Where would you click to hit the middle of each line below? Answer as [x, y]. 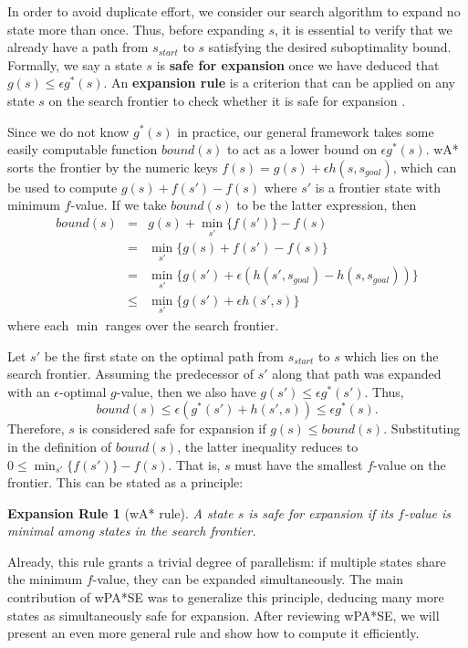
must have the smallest [299, 464]
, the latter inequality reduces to [268, 446]
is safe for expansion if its [321, 512]
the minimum [45, 579]
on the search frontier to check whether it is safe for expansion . [227, 100]
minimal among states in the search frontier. [132, 531]
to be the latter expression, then [327, 205]
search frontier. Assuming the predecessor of [131, 374]
